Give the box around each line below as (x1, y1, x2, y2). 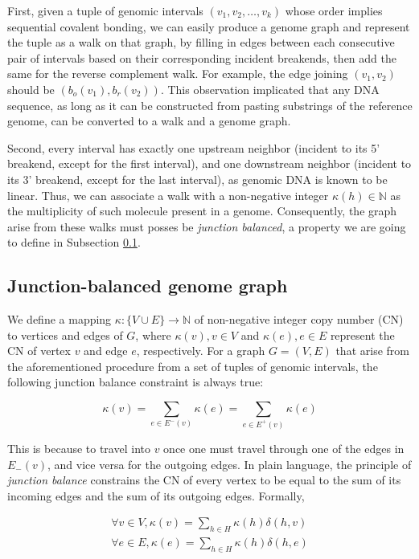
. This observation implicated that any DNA (160, 80, 380, 97)
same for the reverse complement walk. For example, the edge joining (7, 65, 348, 82)
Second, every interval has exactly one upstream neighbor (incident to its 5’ (7, 139, 380, 156)
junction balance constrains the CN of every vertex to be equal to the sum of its (7, 471, 401, 488)
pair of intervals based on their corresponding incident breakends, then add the (7, 49, 396, 66)
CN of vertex (7, 342, 71, 359)
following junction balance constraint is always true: (7, 373, 264, 390)
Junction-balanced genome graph (7, 273, 288, 298)
